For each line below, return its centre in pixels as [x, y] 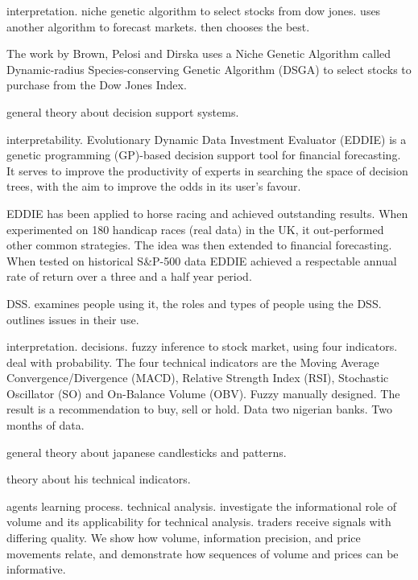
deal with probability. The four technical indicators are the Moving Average [193, 362]
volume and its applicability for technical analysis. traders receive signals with [199, 522]
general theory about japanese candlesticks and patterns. [147, 452]
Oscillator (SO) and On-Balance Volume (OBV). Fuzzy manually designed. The [203, 393]
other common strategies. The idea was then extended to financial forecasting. [199, 245]
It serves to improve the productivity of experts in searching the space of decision [207, 170]
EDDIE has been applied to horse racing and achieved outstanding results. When [207, 213]
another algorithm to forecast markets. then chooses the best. [158, 26]
